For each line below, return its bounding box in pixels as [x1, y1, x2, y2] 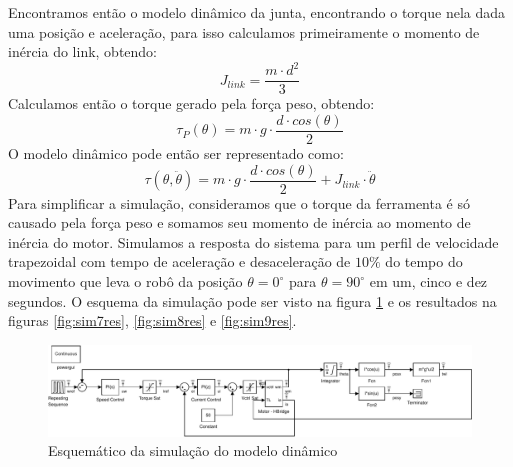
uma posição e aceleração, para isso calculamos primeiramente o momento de [8, 21, 480, 42]
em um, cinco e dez [369, 271, 488, 292]
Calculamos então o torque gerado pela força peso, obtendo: [8, 93, 375, 114]
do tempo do [385, 251, 463, 272]
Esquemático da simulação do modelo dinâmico [48, 440, 338, 461]
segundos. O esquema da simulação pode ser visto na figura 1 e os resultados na [8, 290, 497, 311]
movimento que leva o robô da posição [8, 271, 243, 292]
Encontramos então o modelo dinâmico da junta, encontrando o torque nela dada [8, 2, 506, 22]
